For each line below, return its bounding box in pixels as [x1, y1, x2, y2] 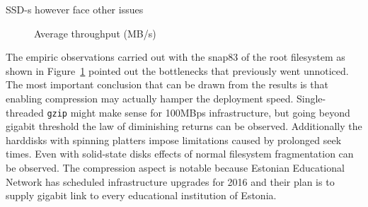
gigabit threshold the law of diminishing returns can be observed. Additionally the [6, 119, 362, 134]
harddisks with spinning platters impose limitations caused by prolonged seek [6, 132, 342, 147]
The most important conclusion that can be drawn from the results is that [6, 77, 328, 92]
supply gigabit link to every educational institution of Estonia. [6, 188, 277, 203]
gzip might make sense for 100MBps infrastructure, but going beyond [47, 105, 350, 119]
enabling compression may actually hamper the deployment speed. [6, 90, 294, 105]
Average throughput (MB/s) [34, 25, 156, 40]
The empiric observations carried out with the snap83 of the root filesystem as [6, 49, 345, 64]
